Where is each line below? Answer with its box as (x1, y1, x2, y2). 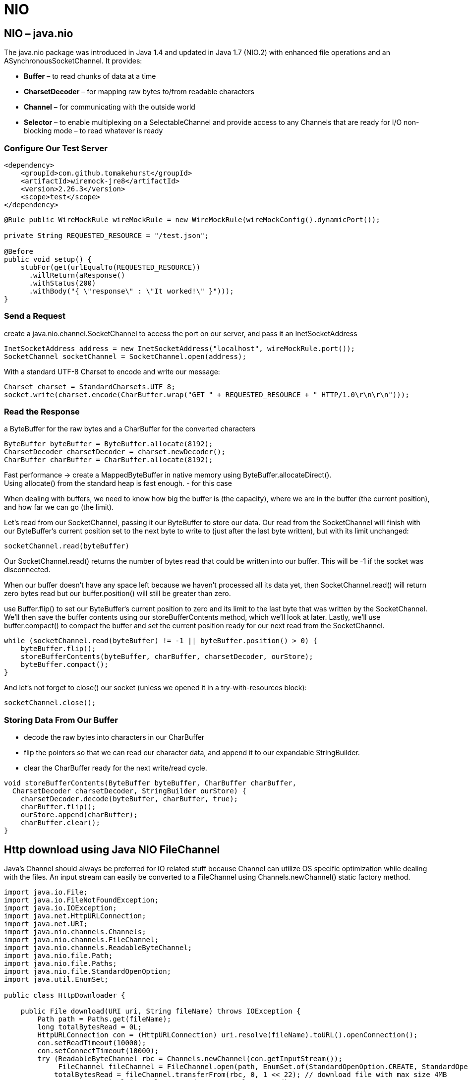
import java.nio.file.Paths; (4, 960, 117, 968)
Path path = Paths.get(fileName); (37, 1015, 172, 1023)
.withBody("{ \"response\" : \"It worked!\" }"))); (29, 287, 234, 295)
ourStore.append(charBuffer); (20, 811, 138, 819)
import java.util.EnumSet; (4, 975, 109, 984)
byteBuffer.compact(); (20, 660, 109, 669)
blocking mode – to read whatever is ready (24, 126, 163, 135)
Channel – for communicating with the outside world (24, 103, 195, 112)
